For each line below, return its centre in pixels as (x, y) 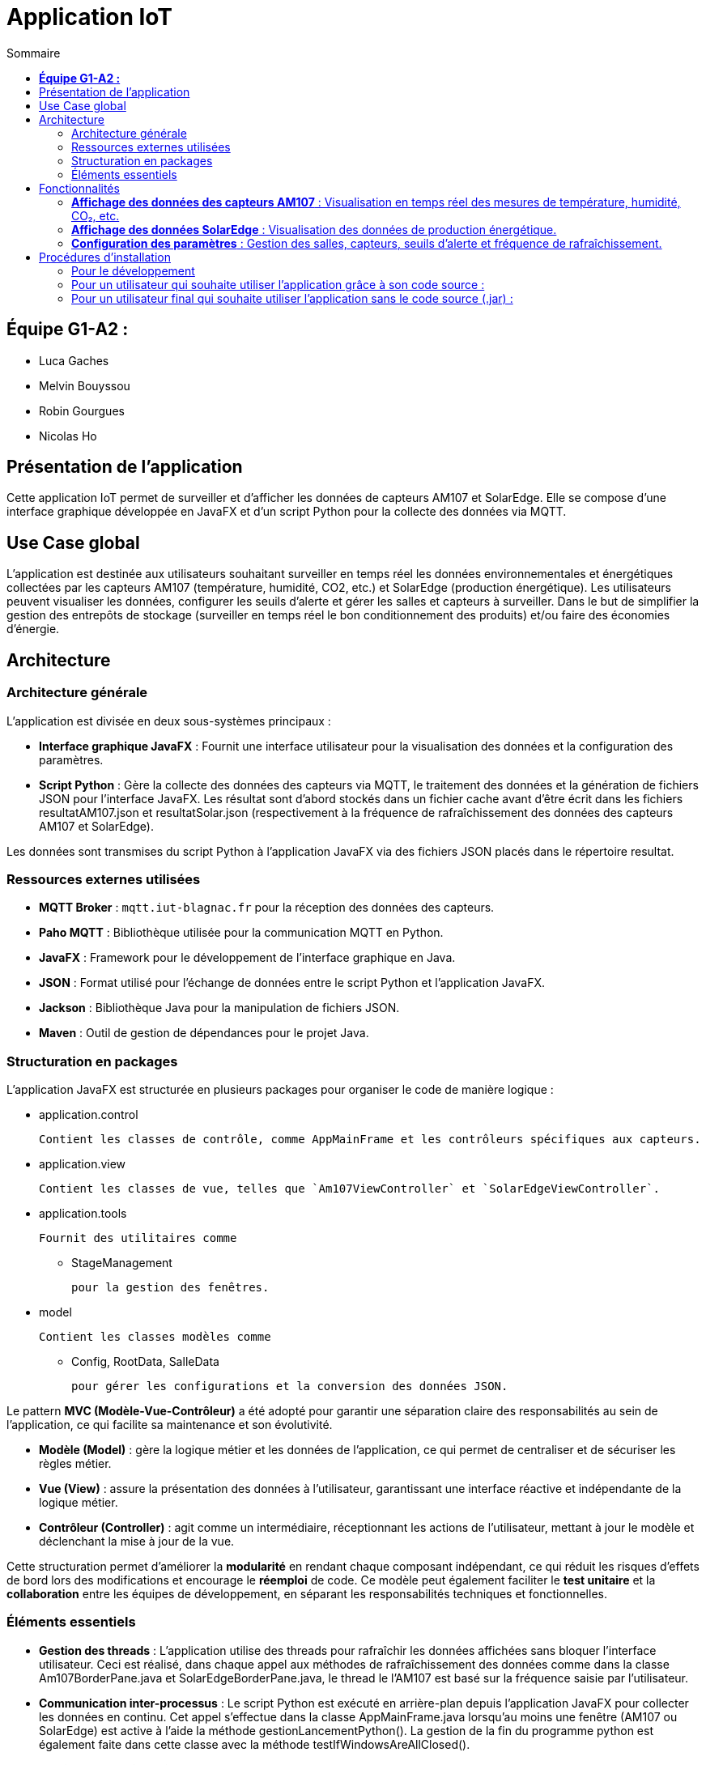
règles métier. (75, 1463)
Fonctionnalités (79, 188)
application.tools (83, 1213)
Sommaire (34, 53)
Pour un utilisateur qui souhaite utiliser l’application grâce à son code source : (278, 284)
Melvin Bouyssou (85, 385)
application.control (89, 1114)
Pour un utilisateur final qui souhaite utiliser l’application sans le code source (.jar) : (292, 298)
